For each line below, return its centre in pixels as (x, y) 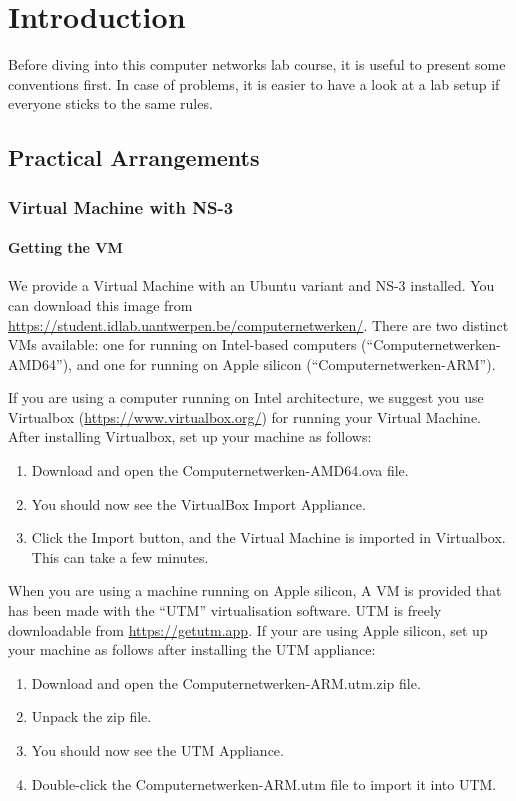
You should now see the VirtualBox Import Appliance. (198, 503)
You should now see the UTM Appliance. (157, 750)
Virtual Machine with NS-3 (121, 206)
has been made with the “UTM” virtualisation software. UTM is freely (225, 610)
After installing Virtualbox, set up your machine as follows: (190, 436)
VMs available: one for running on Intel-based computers (182, 344)
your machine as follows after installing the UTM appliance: (192, 649)
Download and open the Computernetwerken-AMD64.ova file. (220, 470)
